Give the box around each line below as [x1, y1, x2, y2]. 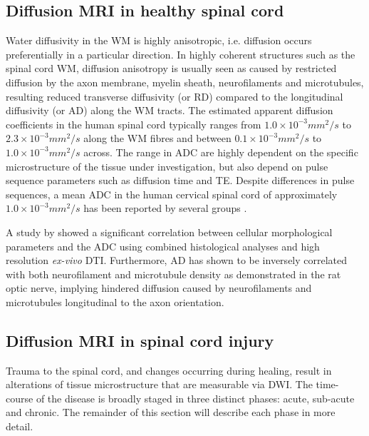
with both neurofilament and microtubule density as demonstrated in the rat [6, 266, 341, 281]
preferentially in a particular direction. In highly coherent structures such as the [6, 46, 355, 61]
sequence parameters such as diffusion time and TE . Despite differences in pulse [6, 173, 355, 188]
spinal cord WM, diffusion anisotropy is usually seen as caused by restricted [6, 61, 337, 76]
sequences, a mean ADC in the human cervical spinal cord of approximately [6, 186, 338, 201]
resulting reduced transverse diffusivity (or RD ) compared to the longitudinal [6, 88, 343, 103]
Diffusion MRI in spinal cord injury [6, 329, 274, 351]
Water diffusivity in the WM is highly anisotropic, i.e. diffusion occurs [6, 33, 312, 48]
